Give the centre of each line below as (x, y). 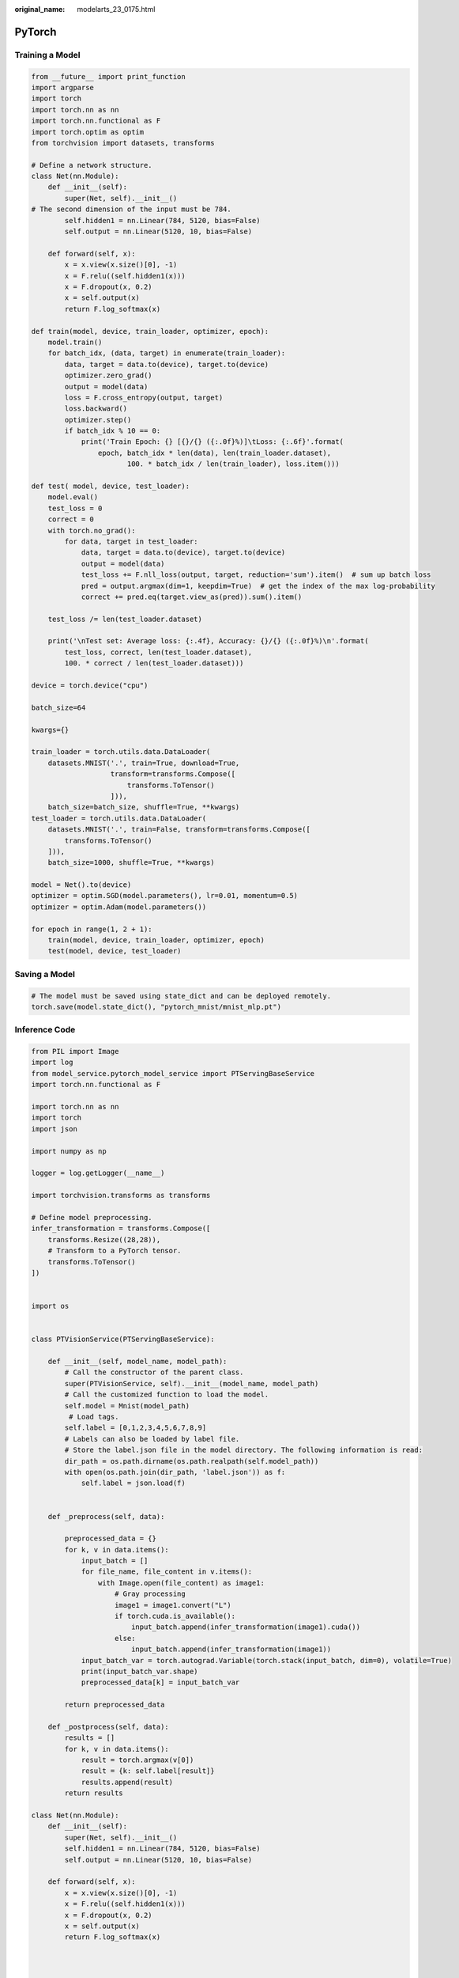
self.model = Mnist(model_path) (127, 1406)
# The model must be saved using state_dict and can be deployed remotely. (181, 996)
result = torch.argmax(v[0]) (137, 1760)
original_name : (40, 9)
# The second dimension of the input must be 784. (132, 209)
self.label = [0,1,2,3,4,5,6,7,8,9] (135, 1428)
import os (50, 1306)
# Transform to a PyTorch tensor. (115, 1251)
